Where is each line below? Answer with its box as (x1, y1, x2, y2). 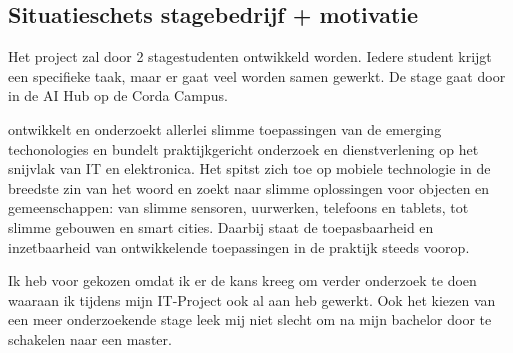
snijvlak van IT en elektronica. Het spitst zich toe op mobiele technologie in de (8, 158, 491, 179)
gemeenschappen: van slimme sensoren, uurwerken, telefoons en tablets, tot (8, 197, 469, 218)
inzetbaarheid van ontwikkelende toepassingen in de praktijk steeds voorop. (8, 236, 470, 257)
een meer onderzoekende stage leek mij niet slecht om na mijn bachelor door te (8, 309, 492, 330)
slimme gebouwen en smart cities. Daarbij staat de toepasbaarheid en (8, 216, 434, 237)
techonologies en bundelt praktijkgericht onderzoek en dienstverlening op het (8, 138, 479, 159)
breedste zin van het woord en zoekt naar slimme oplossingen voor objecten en (8, 177, 490, 198)
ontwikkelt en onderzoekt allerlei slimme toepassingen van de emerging (8, 118, 442, 139)
